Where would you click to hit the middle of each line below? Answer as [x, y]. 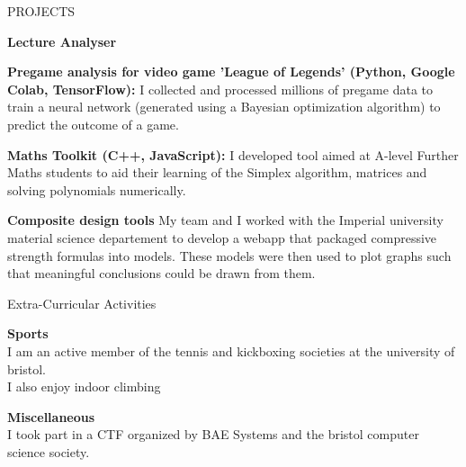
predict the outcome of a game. [93, 124]
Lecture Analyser [62, 41]
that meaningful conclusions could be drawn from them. [161, 273]
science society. [49, 451]
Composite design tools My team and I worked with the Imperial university [225, 220]
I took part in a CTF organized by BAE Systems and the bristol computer [213, 434]
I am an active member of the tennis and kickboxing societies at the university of [231, 350]
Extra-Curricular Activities [82, 303]
